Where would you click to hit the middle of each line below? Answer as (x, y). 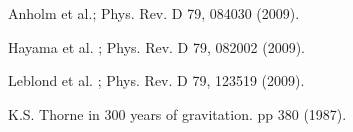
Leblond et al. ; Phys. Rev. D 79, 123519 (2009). (156, 80)
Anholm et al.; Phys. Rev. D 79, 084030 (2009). (154, 13)
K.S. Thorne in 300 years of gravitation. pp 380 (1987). (177, 113)
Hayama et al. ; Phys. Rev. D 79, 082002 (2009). (156, 46)
